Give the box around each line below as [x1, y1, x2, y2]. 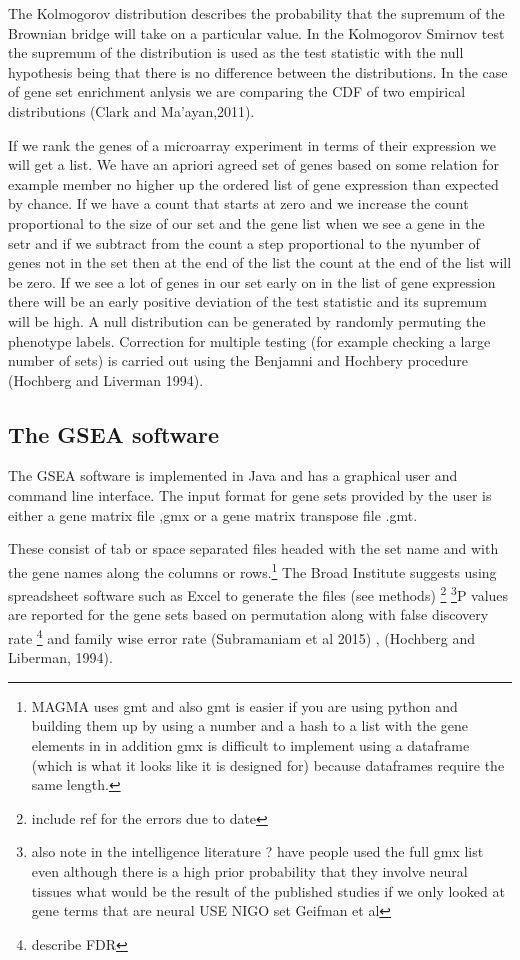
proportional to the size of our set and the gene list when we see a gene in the [8, 212, 485, 233]
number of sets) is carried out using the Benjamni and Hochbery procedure [8, 350, 469, 371]
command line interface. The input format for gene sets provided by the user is [8, 485, 492, 506]
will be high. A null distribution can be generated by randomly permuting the [8, 310, 486, 331]
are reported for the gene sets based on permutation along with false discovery [8, 604, 489, 625]
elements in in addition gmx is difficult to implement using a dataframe [31, 734, 470, 755]
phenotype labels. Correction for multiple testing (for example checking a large [8, 330, 491, 351]
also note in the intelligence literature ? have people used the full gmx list [31, 841, 484, 862]
